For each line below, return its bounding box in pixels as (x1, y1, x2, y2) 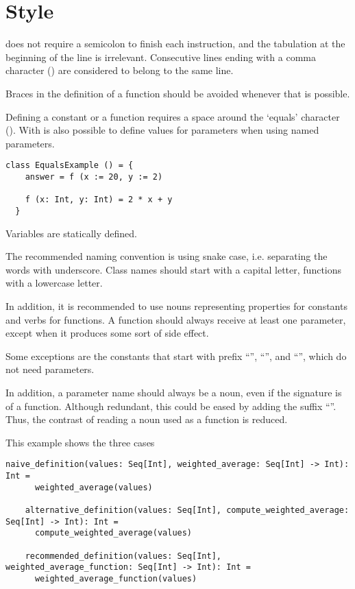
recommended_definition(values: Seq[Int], (25, 551, 221, 561)
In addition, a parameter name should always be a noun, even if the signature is (5, 385, 342, 399)
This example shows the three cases (5, 435, 155, 449)
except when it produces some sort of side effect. (5, 326, 209, 340)
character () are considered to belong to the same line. (5, 63, 234, 77)
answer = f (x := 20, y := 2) (25, 171, 163, 182)
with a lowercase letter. (5, 276, 103, 290)
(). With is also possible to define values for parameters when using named (5, 123, 319, 137)
